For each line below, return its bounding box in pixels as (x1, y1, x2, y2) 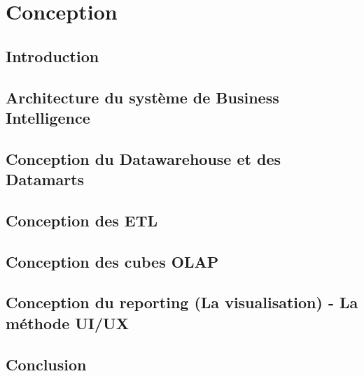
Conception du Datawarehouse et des (6, 147, 281, 169)
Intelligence (6, 106, 90, 128)
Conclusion (6, 353, 87, 375)
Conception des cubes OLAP (6, 250, 219, 272)
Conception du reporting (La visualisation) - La (6, 291, 358, 313)
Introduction (6, 45, 99, 66)
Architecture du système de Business (6, 86, 279, 108)
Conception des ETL (6, 209, 158, 231)
